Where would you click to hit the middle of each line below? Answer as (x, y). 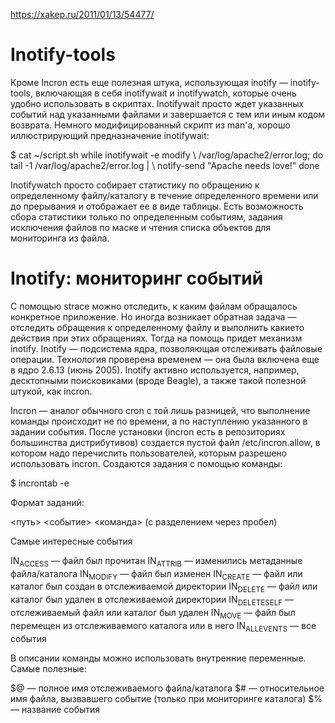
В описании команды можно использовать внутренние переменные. (158, 658)
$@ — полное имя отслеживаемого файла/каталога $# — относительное (167, 688)
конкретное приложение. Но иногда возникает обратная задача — (153, 316)
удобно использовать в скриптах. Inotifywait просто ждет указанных (157, 103)
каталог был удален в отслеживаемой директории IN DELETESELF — (152, 601)
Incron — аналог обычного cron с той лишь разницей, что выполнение (160, 410)
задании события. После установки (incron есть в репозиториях (148, 431)
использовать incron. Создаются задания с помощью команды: (146, 463)
